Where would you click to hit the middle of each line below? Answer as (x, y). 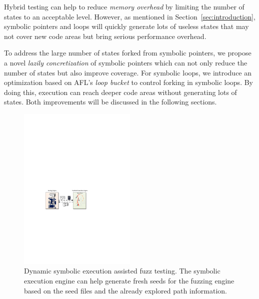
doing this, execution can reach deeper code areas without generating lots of (120, 92)
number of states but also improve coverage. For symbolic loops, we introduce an (128, 72)
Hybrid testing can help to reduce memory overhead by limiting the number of (124, 6)
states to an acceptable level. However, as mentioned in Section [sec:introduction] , (130, 16)
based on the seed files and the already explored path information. (125, 290)
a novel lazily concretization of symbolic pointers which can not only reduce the (126, 62)
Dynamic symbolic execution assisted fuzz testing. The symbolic (122, 271)
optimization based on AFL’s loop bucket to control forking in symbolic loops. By (128, 82)
